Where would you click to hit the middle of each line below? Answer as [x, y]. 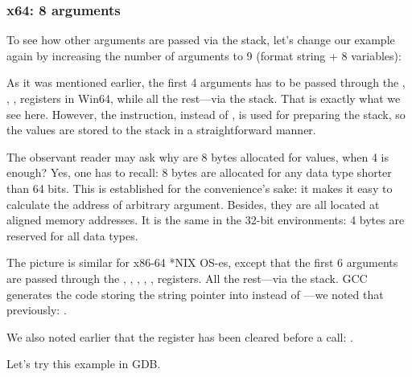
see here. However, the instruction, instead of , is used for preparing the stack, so [206, 114]
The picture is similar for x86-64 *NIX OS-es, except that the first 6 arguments [202, 262]
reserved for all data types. [72, 235]
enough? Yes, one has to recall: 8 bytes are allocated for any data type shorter [199, 172]
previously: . [37, 310]
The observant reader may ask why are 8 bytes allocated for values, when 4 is [198, 156]
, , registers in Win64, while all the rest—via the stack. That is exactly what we [204, 98]
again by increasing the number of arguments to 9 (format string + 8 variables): [204, 55]
